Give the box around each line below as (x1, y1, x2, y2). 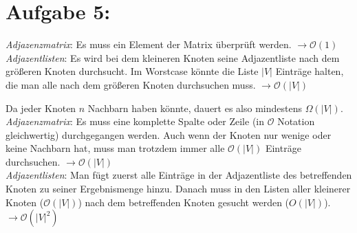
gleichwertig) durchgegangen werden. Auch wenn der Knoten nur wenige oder (6, 127, 332, 142)
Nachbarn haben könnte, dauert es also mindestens (87, 100, 302, 115)
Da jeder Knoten (6, 100, 76, 115)
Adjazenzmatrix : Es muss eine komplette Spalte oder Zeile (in (6, 114, 265, 129)
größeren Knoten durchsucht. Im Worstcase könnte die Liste (6, 64, 259, 78)
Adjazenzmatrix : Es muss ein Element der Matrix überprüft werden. (6, 37, 292, 52)
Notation (277, 114, 315, 129)
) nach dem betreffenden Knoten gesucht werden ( (78, 195, 290, 209)
